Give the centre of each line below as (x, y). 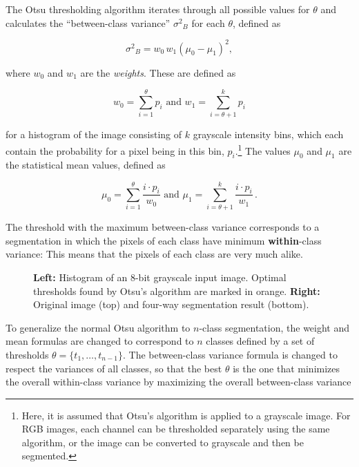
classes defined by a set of (260, 341)
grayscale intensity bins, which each (268, 134)
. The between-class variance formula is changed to (230, 354)
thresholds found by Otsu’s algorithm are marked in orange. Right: (177, 290)
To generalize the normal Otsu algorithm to (98, 327)
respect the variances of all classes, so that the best (114, 368)
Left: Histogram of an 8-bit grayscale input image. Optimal (160, 277)
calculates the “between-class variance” (88, 22)
